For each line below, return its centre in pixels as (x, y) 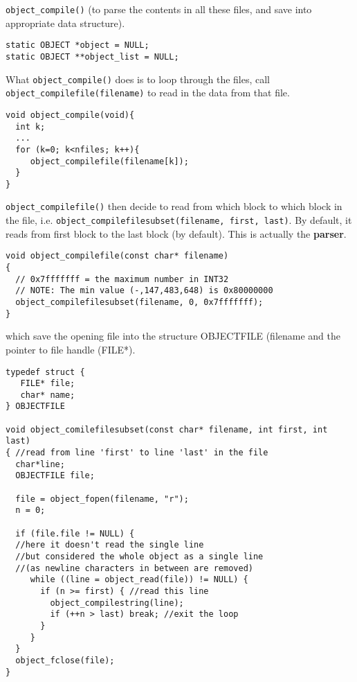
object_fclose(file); (65, 660)
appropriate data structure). (65, 23)
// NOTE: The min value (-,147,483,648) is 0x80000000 (144, 291)
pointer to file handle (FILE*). (71, 349)
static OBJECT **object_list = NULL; (92, 56)
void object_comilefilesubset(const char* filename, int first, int (167, 429)
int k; (30, 126)
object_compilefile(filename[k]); (109, 161)
